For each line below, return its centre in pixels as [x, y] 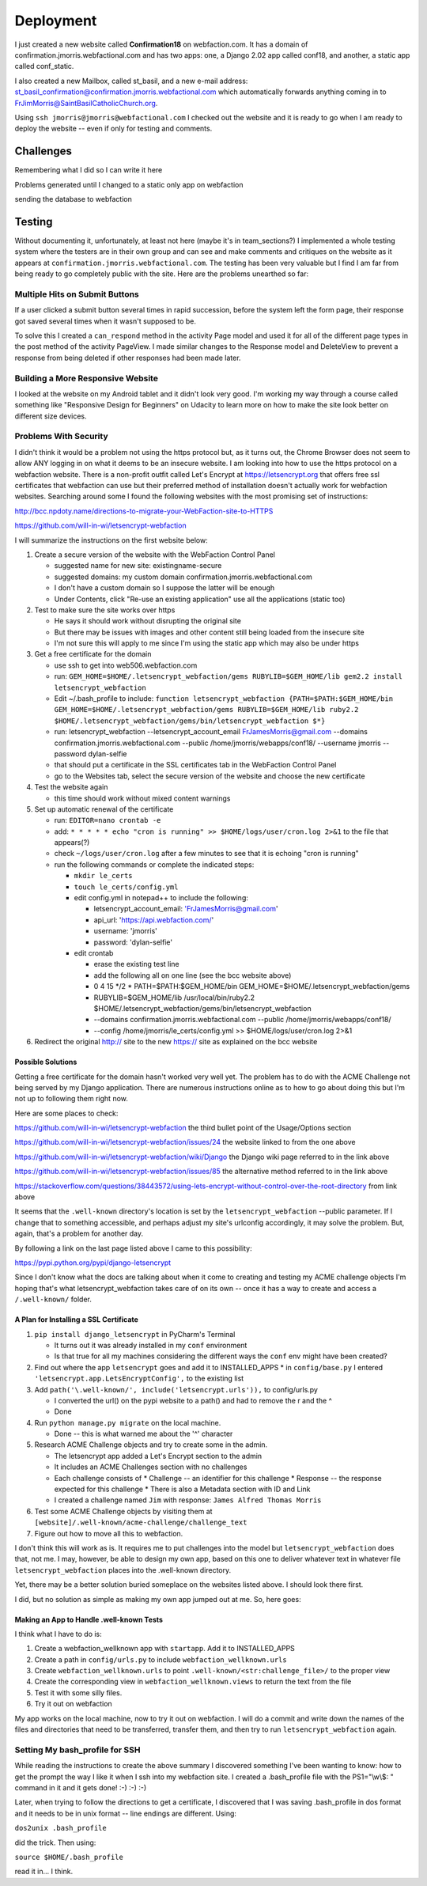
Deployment [56, 21]
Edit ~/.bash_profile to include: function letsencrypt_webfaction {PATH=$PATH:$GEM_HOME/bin [224, 699]
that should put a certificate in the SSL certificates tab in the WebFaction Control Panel [195, 765]
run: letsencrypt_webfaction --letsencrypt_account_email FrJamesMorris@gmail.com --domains [211, 732]
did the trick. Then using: [55, 1842]
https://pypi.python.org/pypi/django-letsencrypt [93, 1263]
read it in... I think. [44, 1872]
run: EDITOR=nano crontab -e [108, 820]
